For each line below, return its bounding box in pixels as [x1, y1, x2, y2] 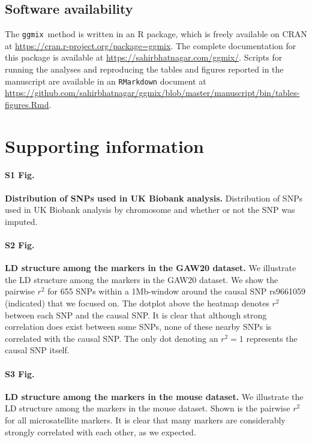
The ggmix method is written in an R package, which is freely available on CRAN [5, 28, 307, 40]
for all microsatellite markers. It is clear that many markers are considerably [5, 413, 286, 426]
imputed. [5, 215, 38, 227]
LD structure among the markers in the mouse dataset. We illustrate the [5, 390, 304, 402]
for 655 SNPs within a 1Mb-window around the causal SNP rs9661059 [47, 285, 305, 297]
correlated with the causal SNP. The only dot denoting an [5, 332, 218, 344]
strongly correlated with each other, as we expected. [5, 425, 196, 438]
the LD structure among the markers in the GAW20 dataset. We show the [5, 273, 278, 285]
